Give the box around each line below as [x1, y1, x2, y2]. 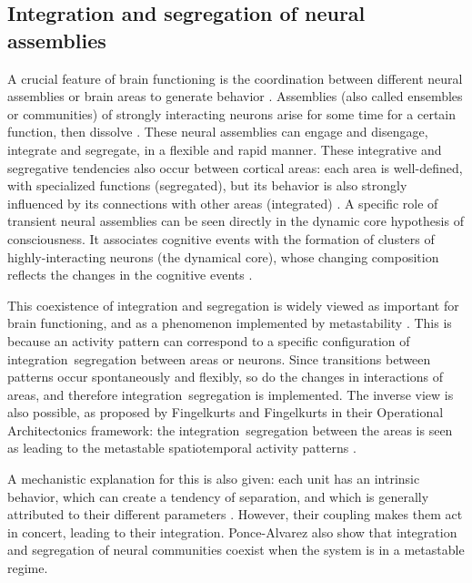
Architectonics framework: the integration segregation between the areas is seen [7, 420, 453, 439]
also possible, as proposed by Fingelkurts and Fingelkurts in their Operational [7, 403, 444, 422]
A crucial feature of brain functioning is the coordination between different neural [7, 68, 463, 87]
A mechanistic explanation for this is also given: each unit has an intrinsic [7, 469, 420, 488]
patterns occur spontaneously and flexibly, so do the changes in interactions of [7, 367, 443, 386]
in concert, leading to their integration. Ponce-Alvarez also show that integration [7, 522, 457, 541]
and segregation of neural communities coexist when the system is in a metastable [7, 540, 465, 559]
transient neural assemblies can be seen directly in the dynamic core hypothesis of [7, 211, 464, 230]
